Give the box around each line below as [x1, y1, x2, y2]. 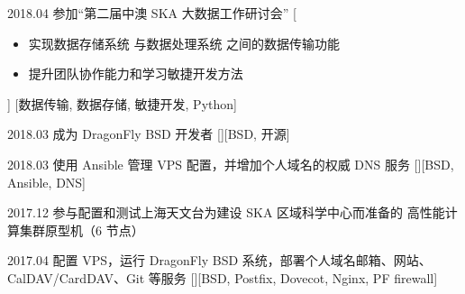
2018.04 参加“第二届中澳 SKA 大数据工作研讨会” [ [7, 4, 296, 22]
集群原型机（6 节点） [19, 220, 144, 239]
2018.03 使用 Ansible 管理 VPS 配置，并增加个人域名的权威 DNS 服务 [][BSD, [7, 154, 454, 173]
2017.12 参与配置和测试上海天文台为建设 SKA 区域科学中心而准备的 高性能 [7, 203, 445, 222]
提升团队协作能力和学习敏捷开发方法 [28, 64, 243, 83]
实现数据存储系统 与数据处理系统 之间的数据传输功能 [28, 33, 341, 52]
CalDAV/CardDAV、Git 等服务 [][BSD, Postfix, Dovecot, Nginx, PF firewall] [7, 268, 438, 287]
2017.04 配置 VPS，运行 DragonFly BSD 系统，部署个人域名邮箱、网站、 [7, 251, 432, 270]
